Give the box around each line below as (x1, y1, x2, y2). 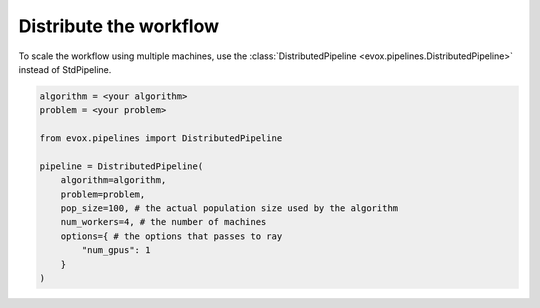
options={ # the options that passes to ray (60, 230, 283, 242)
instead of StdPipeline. (18, 63, 112, 75)
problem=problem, (60, 188, 146, 200)
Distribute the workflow (18, 15, 220, 37)
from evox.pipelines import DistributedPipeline (39, 133, 283, 144)
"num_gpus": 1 (81, 245, 151, 256)
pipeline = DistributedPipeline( (39, 160, 204, 172)
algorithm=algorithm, (60, 175, 167, 186)
